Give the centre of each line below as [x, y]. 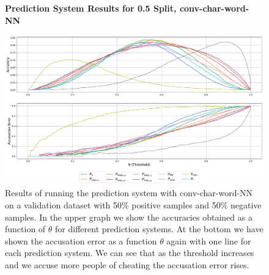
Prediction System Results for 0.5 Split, [91, 8]
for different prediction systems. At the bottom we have [159, 229]
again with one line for [209, 240]
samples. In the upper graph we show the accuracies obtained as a [129, 217]
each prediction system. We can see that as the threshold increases [130, 253]
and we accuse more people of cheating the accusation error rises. [127, 265]
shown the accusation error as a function [81, 240]
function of [25, 229]
